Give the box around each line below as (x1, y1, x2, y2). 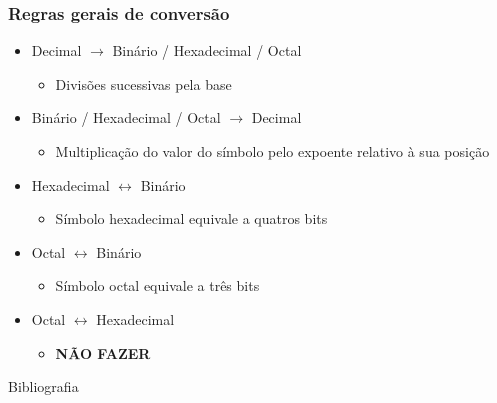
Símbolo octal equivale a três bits (55, 275, 260, 296)
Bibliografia (8, 376, 79, 397)
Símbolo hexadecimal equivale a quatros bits (55, 208, 328, 229)
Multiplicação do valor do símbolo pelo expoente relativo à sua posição (55, 141, 490, 161)
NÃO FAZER (55, 342, 151, 363)
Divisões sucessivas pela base (55, 73, 232, 94)
